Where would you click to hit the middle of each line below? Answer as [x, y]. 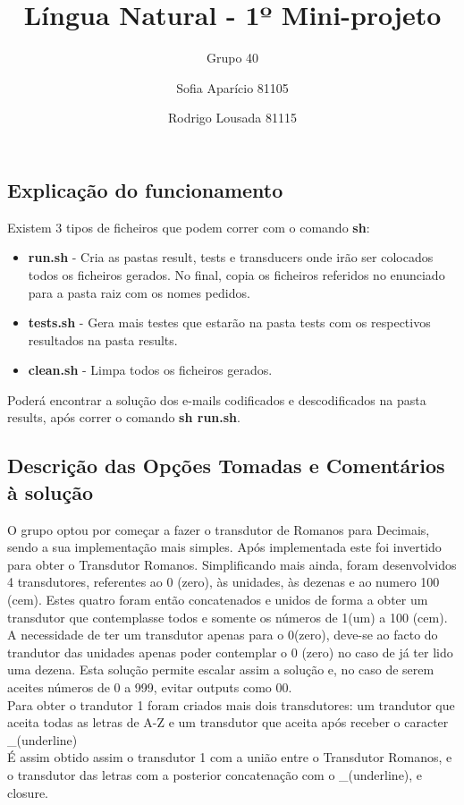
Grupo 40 [232, 58]
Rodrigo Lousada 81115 [232, 118]
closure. [28, 792]
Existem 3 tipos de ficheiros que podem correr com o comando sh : [189, 227]
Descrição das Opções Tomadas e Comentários [226, 466]
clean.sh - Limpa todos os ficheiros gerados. [150, 370]
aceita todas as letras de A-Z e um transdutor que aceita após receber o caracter [228, 722]
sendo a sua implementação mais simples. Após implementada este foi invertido [224, 547]
